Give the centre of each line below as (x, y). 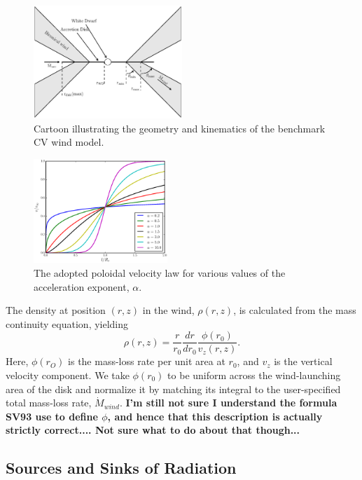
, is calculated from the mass (295, 310)
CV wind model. (69, 142)
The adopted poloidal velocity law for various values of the (160, 272)
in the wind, (168, 310)
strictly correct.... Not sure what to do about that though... (153, 430)
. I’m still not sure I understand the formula (228, 403)
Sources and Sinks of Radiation (121, 468)
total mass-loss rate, (49, 403)
